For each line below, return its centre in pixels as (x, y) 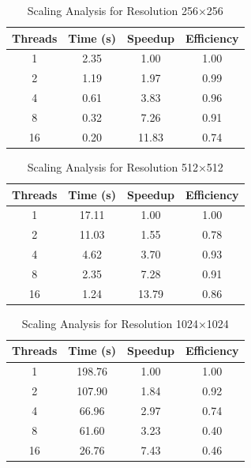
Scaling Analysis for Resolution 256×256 (125, 10)
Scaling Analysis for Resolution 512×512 (125, 166)
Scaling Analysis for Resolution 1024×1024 (125, 323)
